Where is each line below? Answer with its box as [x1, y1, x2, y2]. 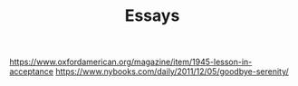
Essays [124, 5, 180, 26]
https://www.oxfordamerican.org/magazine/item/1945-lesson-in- [9, 56, 253, 68]
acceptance [9, 66, 54, 77]
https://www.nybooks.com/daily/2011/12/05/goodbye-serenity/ [55, 66, 290, 77]
